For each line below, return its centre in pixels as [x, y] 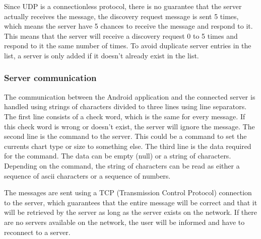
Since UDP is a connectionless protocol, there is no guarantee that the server [123, 6]
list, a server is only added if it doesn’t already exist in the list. [102, 55]
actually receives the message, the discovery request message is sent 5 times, [121, 16]
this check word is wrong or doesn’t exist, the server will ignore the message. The [129, 126]
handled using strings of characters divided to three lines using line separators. [125, 106]
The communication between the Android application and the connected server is [130, 96]
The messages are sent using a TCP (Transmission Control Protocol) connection [128, 192]
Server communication [50, 78]
